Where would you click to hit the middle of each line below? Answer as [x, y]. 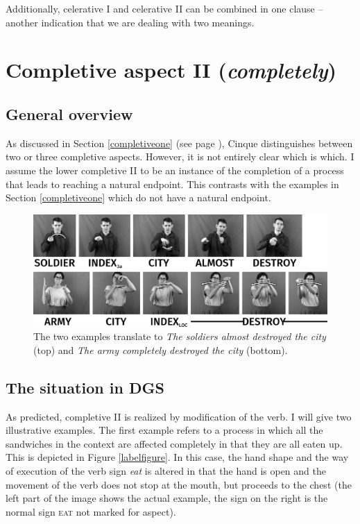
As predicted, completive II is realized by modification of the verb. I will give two [179, 416]
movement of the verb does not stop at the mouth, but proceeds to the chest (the [179, 484]
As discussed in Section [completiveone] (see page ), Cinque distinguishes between [179, 143]
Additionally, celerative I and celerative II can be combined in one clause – [164, 8]
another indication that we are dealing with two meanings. [130, 22]
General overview [69, 113]
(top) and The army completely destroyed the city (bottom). [161, 349]
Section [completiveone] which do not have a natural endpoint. [138, 197]
